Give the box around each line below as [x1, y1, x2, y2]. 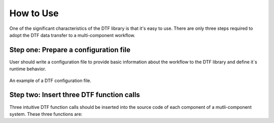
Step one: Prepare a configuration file [9, 46, 130, 54]
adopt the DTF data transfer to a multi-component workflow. [9, 32, 135, 38]
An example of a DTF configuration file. [9, 77, 91, 84]
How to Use [9, 8, 59, 19]
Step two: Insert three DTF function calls [9, 91, 141, 99]
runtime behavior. [9, 66, 46, 72]
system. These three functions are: [9, 111, 83, 117]
